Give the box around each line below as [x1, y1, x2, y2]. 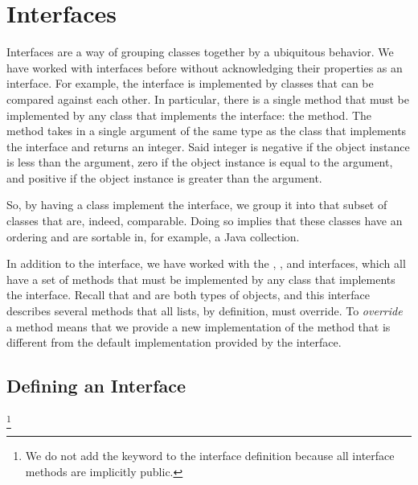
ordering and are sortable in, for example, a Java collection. [6, 228, 300, 245]
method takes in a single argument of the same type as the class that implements [6, 122, 407, 139]
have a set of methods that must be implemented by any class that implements [6, 270, 395, 287]
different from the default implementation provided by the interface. [6, 334, 342, 351]
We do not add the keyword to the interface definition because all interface [25, 447, 395, 464]
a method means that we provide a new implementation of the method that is [6, 318, 391, 335]
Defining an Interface [6, 373, 186, 398]
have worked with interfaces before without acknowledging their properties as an [6, 59, 403, 76]
